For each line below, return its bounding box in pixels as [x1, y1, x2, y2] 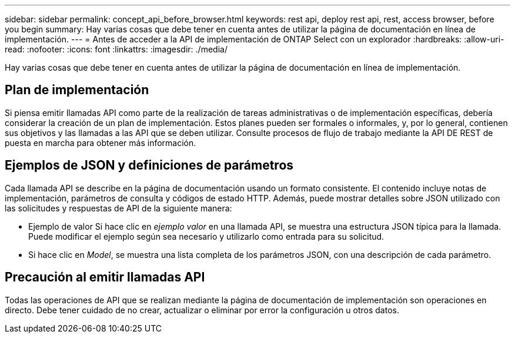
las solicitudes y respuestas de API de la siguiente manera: [5, 203, 232, 213]
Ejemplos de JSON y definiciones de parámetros [5, 158, 294, 173]
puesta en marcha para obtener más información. [5, 137, 196, 148]
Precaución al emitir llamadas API [5, 270, 205, 285]
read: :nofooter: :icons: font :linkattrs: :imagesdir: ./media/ [5, 44, 228, 54]
